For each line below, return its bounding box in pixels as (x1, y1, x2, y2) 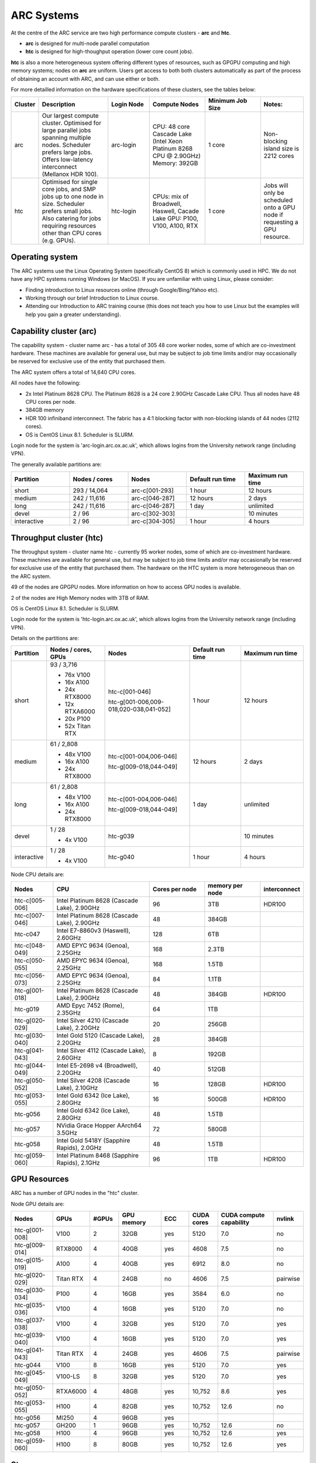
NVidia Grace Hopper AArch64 (56, 1121, 142, 1129)
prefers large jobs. (42, 148, 93, 156)
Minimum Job (208, 97, 248, 105)
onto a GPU (263, 204, 296, 212)
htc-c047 (14, 930, 40, 938)
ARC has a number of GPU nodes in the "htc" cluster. (11, 1190, 139, 1197)
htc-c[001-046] (108, 688, 152, 696)
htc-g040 (108, 853, 135, 861)
